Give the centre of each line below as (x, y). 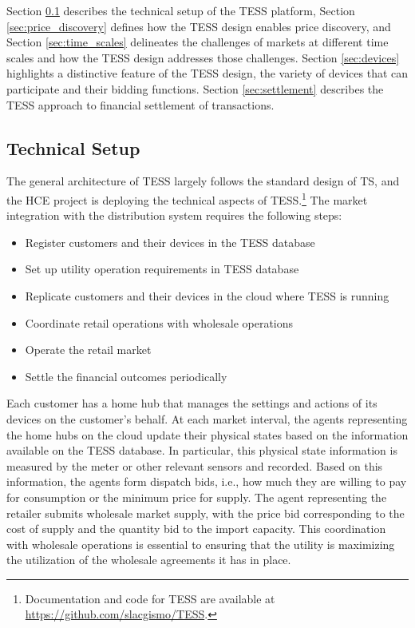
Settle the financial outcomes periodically (126, 376)
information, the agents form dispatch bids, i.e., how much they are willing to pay (207, 481)
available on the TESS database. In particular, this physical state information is (202, 450)
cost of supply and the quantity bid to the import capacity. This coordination (196, 529)
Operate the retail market (88, 350)
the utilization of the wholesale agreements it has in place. (149, 560)
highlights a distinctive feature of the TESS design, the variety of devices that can (207, 73)
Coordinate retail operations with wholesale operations (159, 322)
